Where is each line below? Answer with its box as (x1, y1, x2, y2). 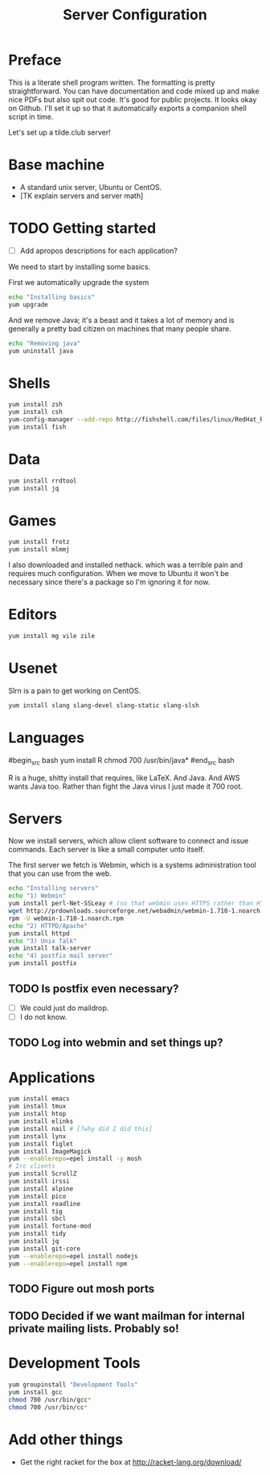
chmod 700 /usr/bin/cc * (8, 1403, 88, 1411)
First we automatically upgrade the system (8, 277, 149, 287)
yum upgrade (8, 300, 48, 309)
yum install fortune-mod (8, 1222, 92, 1230)
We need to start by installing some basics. (8, 262, 151, 271)
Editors (8, 606, 58, 624)
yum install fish (8, 423, 67, 431)
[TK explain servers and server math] (19, 191, 144, 201)
